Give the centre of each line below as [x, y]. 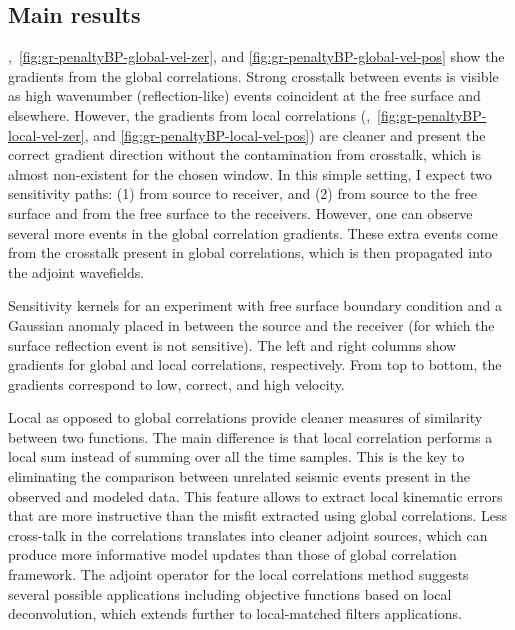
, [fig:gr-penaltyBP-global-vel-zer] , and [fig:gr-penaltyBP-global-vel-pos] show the [256, 56]
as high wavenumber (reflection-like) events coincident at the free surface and [244, 95]
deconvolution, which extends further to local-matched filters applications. [235, 613]
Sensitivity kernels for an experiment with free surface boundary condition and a [255, 305]
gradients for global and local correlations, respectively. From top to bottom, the [255, 364]
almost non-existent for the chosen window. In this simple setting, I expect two [250, 173]
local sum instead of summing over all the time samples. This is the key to [236, 456]
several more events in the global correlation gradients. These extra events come [253, 232]
